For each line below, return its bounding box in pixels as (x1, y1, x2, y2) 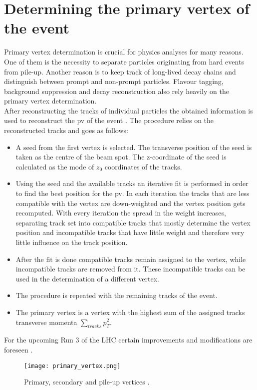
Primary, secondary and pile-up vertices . (24, 376, 150, 387)
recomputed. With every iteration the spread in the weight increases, (15, 207, 226, 218)
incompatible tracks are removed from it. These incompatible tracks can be (15, 263, 246, 274)
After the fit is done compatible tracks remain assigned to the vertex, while (15, 253, 246, 264)
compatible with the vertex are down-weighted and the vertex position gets (15, 197, 246, 208)
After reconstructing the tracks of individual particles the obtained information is (4, 105, 253, 115)
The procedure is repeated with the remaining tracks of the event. (15, 290, 218, 300)
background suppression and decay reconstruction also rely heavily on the (4, 85, 229, 96)
